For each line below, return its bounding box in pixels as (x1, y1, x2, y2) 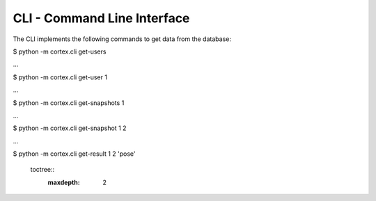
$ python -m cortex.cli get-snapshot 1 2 (13, 124, 127, 132)
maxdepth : (47, 178, 80, 186)
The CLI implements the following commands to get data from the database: (13, 35, 231, 43)
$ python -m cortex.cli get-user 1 (13, 73, 108, 81)
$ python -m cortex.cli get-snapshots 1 (13, 98, 125, 107)
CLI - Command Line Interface (13, 10, 190, 26)
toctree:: (30, 166, 55, 174)
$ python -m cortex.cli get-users (13, 47, 107, 56)
